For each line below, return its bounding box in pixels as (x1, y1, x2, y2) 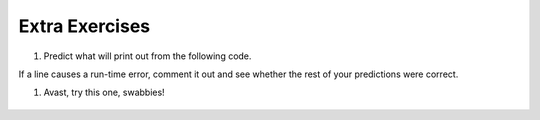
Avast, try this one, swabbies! (43, 86, 165, 99)
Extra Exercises (18, 15, 150, 37)
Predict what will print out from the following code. (43, 50, 252, 62)
